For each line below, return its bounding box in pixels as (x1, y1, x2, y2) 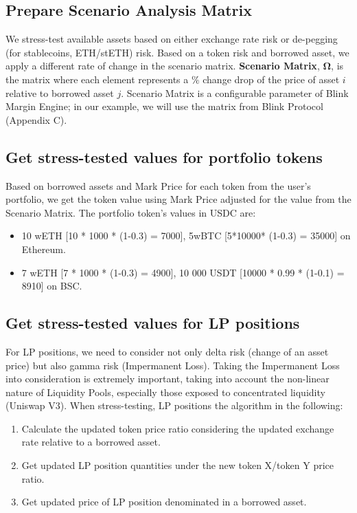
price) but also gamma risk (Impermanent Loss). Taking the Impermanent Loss (5, 358, 340, 372)
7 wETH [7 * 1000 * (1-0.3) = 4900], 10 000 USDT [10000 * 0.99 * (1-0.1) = (21, 265, 345, 279)
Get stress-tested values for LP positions (5, 312, 300, 334)
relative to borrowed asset (5, 85, 114, 100)
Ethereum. (21, 241, 66, 256)
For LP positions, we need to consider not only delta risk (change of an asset (5, 344, 329, 358)
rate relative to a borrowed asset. (21, 435, 161, 449)
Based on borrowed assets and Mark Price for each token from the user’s (5, 178, 311, 193)
